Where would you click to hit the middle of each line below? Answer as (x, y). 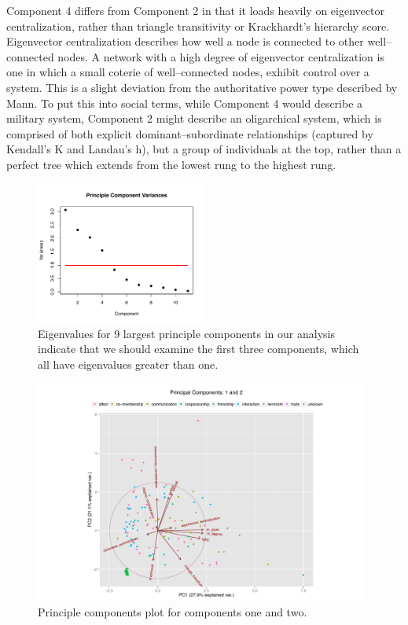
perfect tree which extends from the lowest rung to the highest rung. (171, 164)
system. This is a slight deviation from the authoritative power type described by (202, 87)
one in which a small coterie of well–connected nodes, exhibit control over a (188, 72)
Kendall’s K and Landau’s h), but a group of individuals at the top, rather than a (204, 149)
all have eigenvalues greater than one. (128, 364)
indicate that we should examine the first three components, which (198, 349)
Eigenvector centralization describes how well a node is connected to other (185, 41)
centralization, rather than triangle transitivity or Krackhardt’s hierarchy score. (198, 26)
